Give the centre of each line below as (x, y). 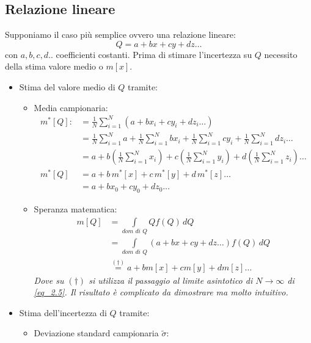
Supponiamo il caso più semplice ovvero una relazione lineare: (120, 34)
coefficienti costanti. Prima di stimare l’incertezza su (154, 54)
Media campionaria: (71, 107)
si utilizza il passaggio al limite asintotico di (171, 280)
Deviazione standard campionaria (96, 333)
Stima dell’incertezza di (63, 312)
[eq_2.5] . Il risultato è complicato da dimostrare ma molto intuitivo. (161, 292)
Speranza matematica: (75, 209)
